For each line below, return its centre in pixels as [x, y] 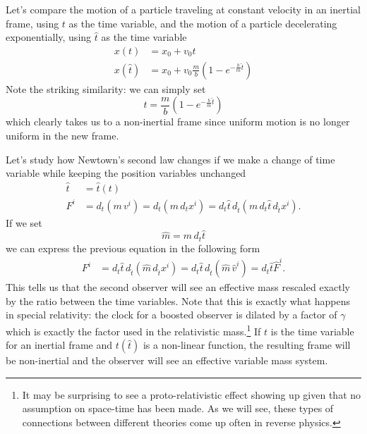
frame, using [32, 23]
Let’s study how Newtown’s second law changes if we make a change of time [170, 159]
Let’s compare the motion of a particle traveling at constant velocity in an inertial [183, 9]
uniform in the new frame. [62, 136]
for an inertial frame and [59, 345]
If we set [24, 222]
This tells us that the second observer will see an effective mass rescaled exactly [178, 287]
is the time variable [312, 331]
